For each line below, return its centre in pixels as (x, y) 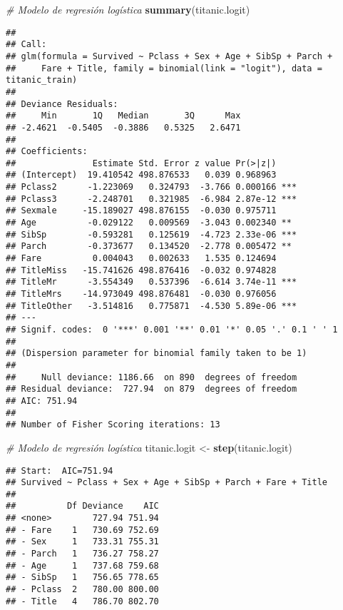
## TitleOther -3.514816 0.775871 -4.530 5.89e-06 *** (152, 306)
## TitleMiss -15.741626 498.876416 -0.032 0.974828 (141, 270)
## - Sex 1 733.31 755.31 (82, 542)
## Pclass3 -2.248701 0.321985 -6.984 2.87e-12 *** (152, 199)
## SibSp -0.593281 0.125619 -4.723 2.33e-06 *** (152, 234)
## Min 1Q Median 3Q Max (123, 116)
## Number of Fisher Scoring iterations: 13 (113, 425)
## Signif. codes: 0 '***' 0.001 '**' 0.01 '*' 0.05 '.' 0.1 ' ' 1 (172, 330)
